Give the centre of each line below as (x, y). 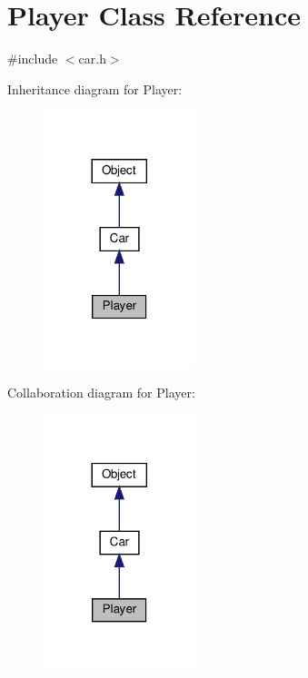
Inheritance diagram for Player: (95, 88)
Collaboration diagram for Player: (101, 393)
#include (33, 59)
